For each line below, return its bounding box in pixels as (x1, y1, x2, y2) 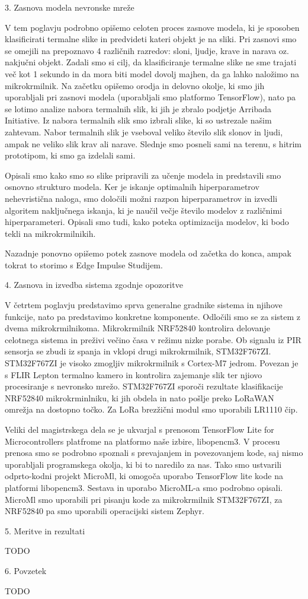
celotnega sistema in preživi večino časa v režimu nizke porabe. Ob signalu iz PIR (5, 333, 301, 346)
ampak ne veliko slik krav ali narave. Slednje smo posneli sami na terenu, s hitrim (5, 137, 302, 150)
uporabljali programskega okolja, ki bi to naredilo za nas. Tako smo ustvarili (5, 458, 282, 470)
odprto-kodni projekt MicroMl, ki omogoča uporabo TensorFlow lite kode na (5, 470, 283, 482)
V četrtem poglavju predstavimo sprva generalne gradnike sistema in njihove (5, 299, 283, 311)
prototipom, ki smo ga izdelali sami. (5, 149, 136, 161)
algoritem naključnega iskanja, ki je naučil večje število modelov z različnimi (5, 204, 283, 216)
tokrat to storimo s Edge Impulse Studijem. (5, 258, 163, 271)
